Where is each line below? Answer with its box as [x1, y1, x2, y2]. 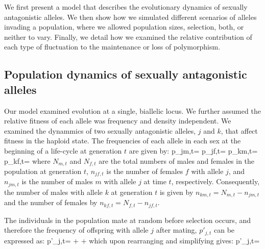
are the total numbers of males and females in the [99, 155, 255, 166]
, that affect [221, 125, 258, 136]
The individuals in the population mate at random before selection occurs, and [4, 214, 251, 225]
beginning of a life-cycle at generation [4, 145, 122, 156]
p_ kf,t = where [4, 155, 51, 166]
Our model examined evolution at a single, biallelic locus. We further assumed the [4, 105, 261, 116]
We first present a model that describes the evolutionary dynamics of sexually [4, 2, 248, 12]
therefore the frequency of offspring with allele [4, 225, 149, 235]
